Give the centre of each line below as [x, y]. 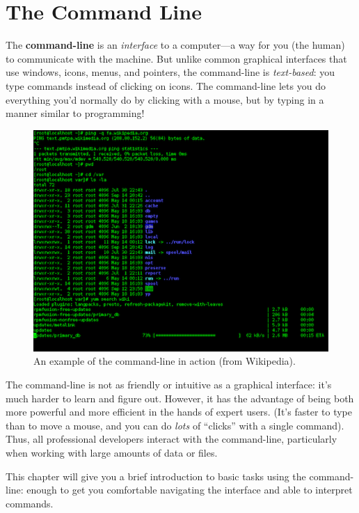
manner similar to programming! [75, 113]
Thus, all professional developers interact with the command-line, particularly [171, 439]
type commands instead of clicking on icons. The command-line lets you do [166, 85]
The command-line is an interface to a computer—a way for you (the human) [175, 45]
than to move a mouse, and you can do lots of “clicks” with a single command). [175, 425]
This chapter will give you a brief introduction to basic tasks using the [156, 476]
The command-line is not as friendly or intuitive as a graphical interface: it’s [169, 385]
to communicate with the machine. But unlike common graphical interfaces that [176, 58]
